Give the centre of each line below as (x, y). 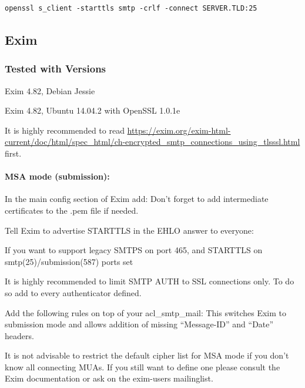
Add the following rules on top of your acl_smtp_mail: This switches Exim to (145, 312)
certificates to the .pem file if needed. (72, 210)
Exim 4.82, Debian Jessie (50, 90)
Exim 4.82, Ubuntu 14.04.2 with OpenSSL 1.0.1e (93, 110)
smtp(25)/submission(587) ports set (69, 261)
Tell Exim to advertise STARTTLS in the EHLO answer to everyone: (129, 230)
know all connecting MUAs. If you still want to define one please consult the (143, 367)
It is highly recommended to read (65, 130)
